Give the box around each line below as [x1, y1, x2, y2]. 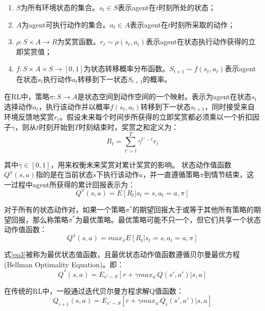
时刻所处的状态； [158, 2, 216, 12]
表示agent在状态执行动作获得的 [146, 36, 249, 47]
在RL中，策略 [4, 91, 50, 102]
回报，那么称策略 [11, 214, 68, 224]
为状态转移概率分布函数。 [84, 63, 170, 74]
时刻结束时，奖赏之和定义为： [78, 121, 179, 132]
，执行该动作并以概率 [38, 101, 110, 111]
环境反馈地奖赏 [4, 111, 54, 122]
